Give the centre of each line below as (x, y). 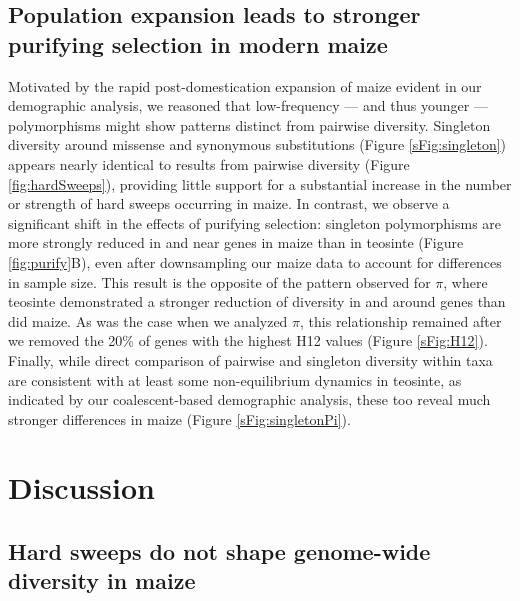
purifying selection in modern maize (198, 43)
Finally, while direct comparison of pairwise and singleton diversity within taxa (250, 359)
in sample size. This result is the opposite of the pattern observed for (219, 281)
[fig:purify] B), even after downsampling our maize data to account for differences (255, 261)
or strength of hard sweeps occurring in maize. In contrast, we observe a (229, 203)
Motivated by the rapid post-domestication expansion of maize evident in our (245, 85)
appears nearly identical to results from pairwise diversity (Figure (209, 163)
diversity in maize (102, 580)
